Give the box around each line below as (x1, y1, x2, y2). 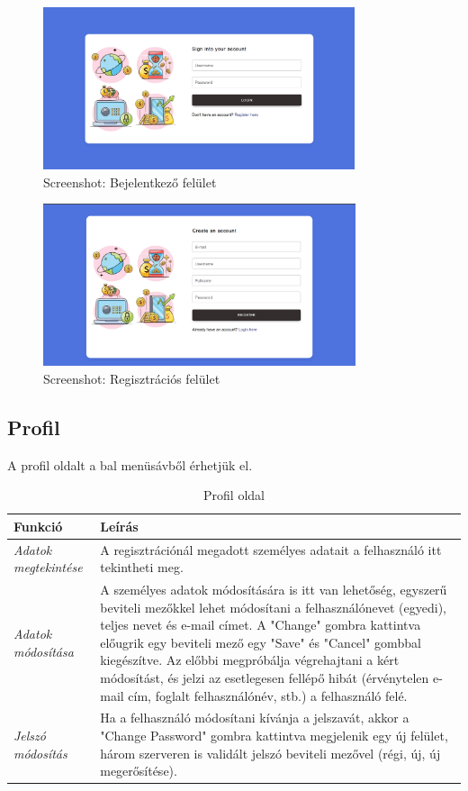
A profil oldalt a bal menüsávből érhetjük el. (7, 455, 253, 474)
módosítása (13, 641, 74, 660)
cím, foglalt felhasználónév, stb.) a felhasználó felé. (128, 686, 408, 705)
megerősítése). (100, 761, 177, 780)
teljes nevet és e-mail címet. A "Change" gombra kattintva (100, 615, 421, 634)
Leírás (100, 516, 139, 535)
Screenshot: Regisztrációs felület (43, 368, 220, 387)
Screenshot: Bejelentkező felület (43, 172, 217, 191)
